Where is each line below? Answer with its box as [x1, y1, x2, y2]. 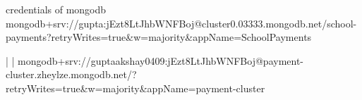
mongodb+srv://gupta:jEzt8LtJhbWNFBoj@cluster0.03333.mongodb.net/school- [6, 15, 357, 30]
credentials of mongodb [6, 2, 107, 16]
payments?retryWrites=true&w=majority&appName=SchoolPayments [6, 30, 312, 44]
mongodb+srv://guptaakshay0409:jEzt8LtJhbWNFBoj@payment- [18, 53, 304, 68]
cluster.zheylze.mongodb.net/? [6, 67, 137, 82]
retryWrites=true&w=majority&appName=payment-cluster [6, 80, 265, 95]
